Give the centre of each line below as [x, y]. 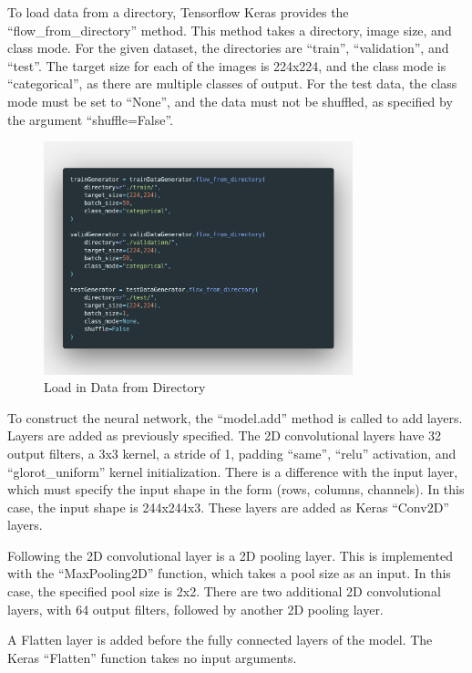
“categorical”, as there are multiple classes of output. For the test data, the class [232, 83]
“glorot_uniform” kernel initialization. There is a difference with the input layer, [233, 471]
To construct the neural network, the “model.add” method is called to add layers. [235, 417]
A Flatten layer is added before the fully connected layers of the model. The [220, 640]
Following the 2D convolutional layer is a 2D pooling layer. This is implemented [230, 555]
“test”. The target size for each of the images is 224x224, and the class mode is [227, 65]
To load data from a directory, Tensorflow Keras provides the [178, 12]
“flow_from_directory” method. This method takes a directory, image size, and [230, 30]
